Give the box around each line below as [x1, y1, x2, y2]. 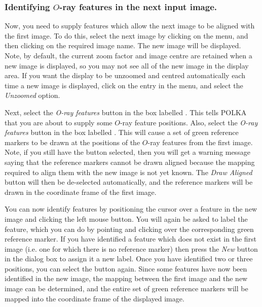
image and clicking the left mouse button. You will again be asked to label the [5, 213, 248, 224]
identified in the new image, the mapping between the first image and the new [5, 273, 248, 284]
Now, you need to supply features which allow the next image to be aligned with [5, 20, 255, 31]
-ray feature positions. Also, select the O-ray [120, 117, 258, 127]
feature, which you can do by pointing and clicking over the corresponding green [5, 223, 254, 234]
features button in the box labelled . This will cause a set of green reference [5, 127, 239, 138]
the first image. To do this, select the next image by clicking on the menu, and [5, 30, 248, 41]
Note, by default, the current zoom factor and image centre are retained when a [5, 50, 252, 60]
